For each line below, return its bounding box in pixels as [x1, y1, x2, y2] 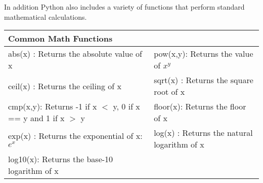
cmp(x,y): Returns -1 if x [8, 100, 97, 113]
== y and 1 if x [8, 112, 65, 124]
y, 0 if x [113, 100, 140, 113]
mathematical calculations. [4, 11, 87, 22]
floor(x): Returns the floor [154, 100, 246, 113]
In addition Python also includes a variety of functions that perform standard [4, 2, 245, 12]
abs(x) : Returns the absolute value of [8, 48, 142, 60]
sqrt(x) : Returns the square [154, 74, 253, 86]
